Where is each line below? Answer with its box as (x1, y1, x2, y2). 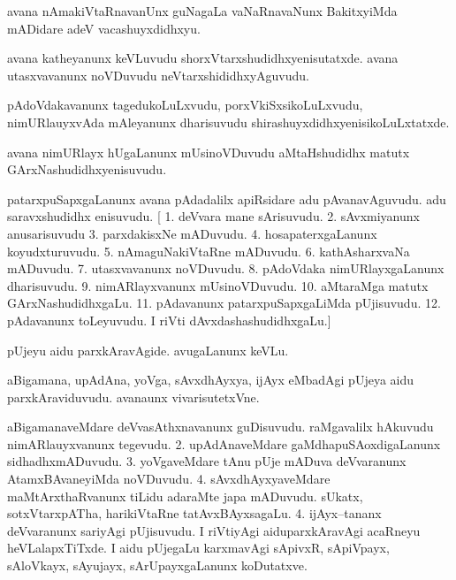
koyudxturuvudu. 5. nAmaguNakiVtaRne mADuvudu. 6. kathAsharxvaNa (7, 241, 410, 260)
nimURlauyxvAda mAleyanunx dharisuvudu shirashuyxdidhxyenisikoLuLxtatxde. (7, 112, 450, 131)
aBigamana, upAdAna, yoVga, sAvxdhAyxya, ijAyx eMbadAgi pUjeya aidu (7, 370, 414, 389)
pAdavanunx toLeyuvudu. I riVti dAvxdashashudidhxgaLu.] (7, 310, 331, 329)
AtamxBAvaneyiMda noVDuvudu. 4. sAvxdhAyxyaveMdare (7, 469, 331, 488)
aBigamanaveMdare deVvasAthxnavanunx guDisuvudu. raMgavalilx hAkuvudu (7, 417, 434, 436)
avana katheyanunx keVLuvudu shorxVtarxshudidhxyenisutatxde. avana (7, 49, 399, 67)
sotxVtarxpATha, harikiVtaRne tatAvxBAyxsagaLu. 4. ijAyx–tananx (7, 504, 382, 523)
